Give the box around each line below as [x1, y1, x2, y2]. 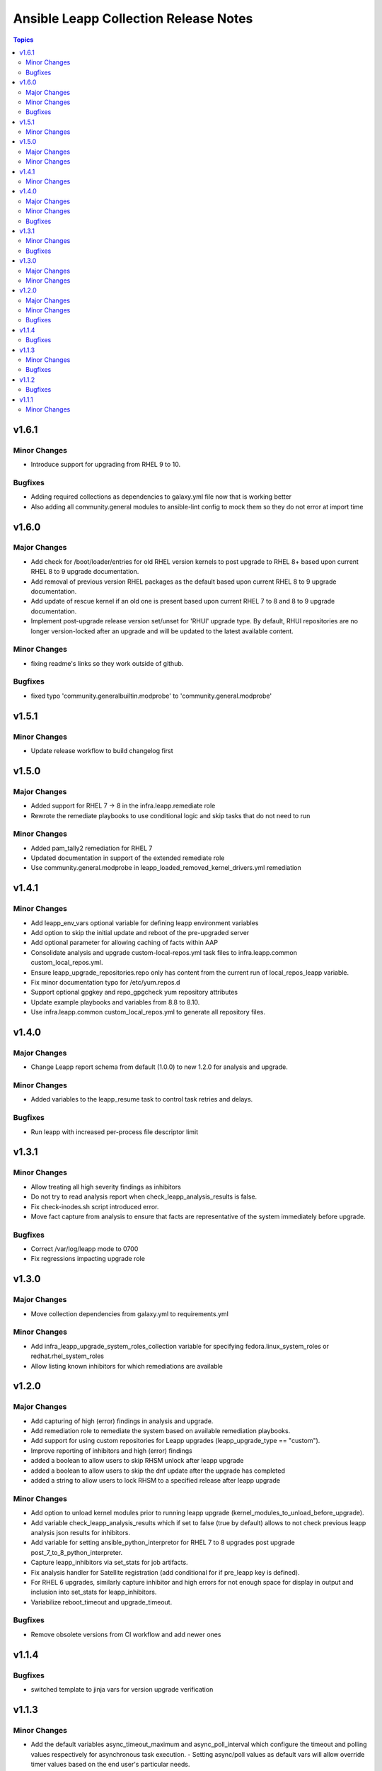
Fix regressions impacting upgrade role [30, 1255, 145, 1263]
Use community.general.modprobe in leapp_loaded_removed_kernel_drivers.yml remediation [30, 864, 302, 872]
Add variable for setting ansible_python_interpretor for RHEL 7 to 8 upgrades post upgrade [30, 1538, 295, 1547]
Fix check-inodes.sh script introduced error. [30, 1202, 159, 1211]
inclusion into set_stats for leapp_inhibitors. [30, 1588, 157, 1597]
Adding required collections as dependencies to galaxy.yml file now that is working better [30, 492, 292, 501]
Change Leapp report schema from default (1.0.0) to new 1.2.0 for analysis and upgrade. [30, 1063, 288, 1071]
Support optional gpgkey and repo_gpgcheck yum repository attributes [30, 988, 238, 997]
